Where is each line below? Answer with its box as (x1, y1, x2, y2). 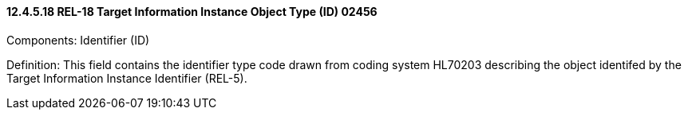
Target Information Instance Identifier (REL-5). (6, 71, 247, 85)
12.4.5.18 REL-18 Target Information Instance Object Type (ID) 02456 (6, 5, 378, 18)
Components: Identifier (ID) (6, 33, 150, 47)
